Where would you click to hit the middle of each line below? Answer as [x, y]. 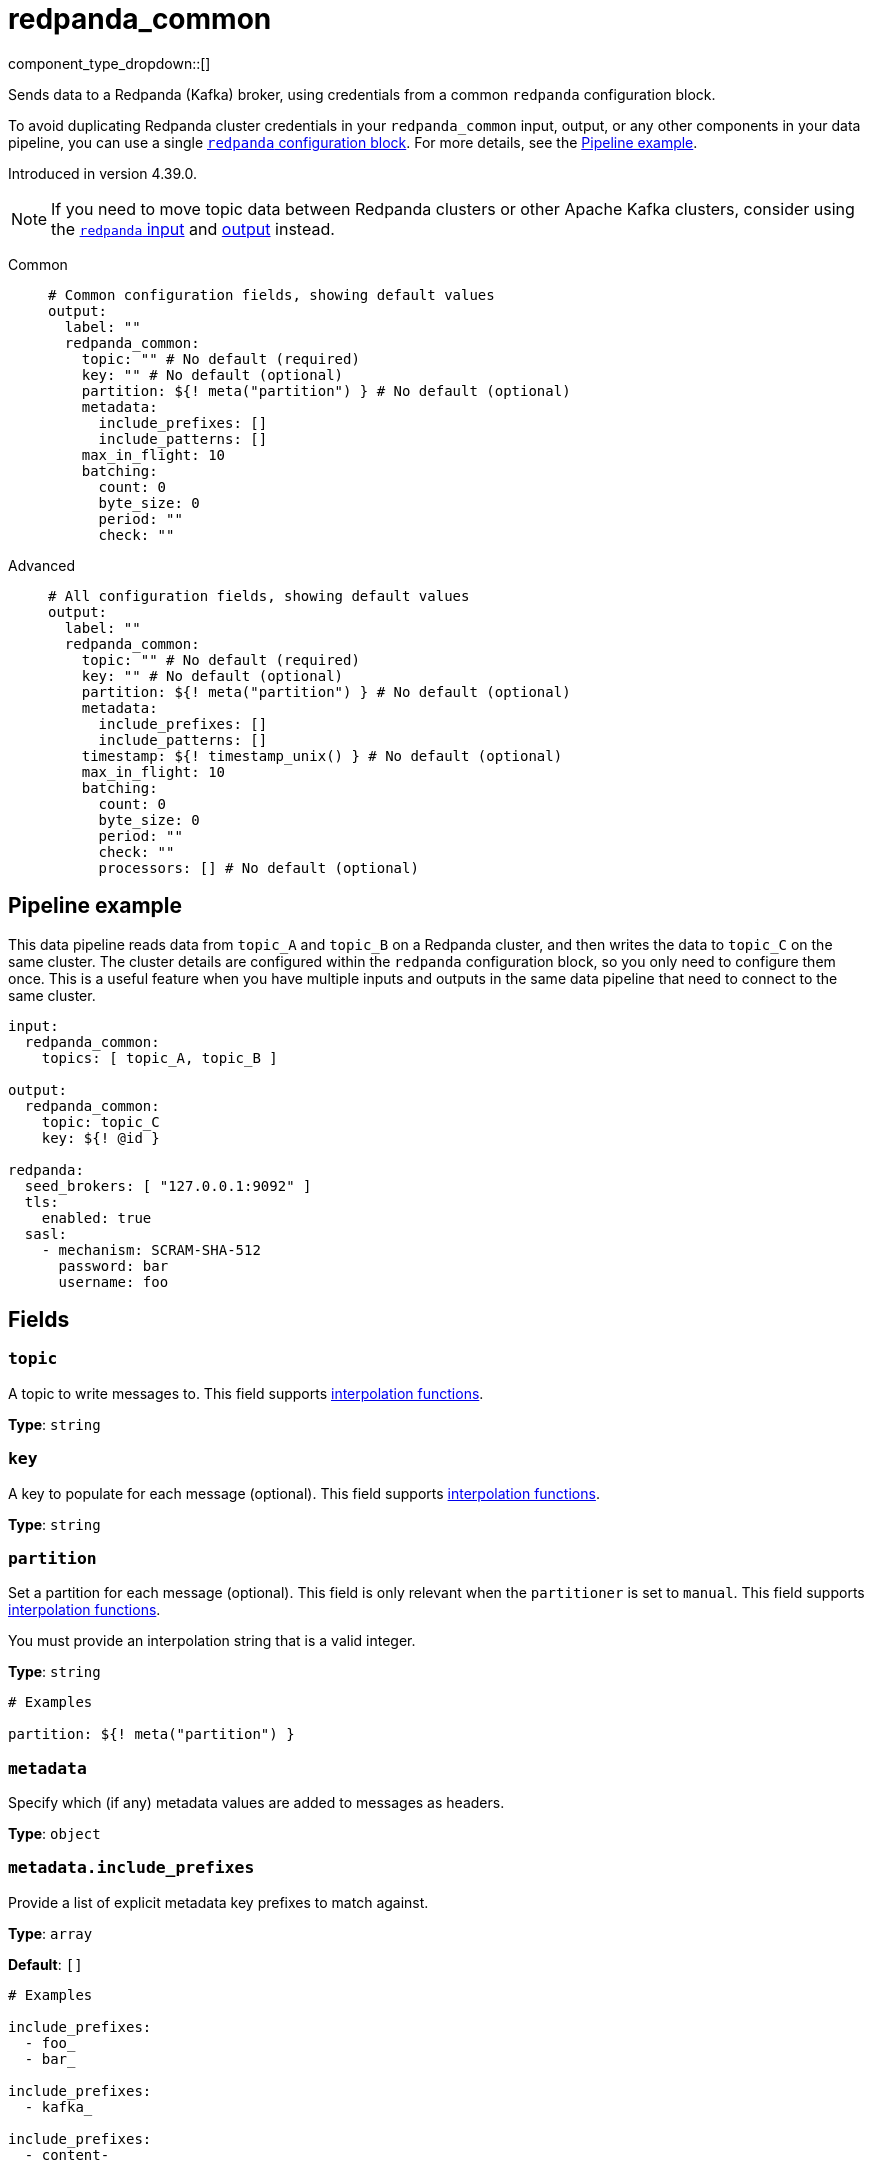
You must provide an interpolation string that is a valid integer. [212, 1641]
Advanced [41, 565]
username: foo [113, 1281]
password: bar [113, 1265]
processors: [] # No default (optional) [258, 867]
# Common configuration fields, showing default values [271, 294]
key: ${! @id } [100, 1137]
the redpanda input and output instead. [193, 228]
